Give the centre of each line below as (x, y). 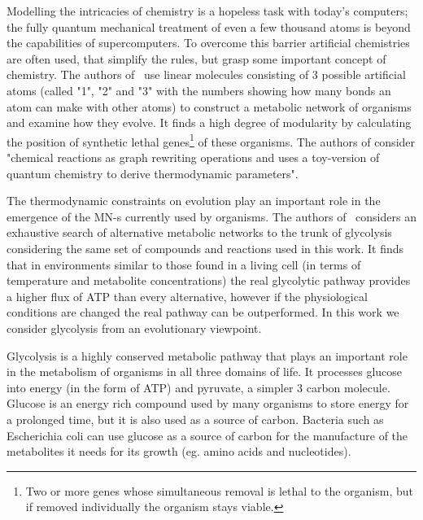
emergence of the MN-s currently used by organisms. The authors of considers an (211, 216)
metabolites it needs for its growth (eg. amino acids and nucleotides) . (179, 451)
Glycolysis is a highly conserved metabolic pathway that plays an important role (207, 355)
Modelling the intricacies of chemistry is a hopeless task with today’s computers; (207, 11)
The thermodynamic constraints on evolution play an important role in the (194, 201)
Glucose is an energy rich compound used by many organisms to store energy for (208, 403)
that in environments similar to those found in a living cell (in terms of (184, 264)
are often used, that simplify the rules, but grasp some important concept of (196, 58)
